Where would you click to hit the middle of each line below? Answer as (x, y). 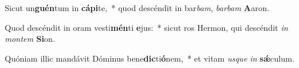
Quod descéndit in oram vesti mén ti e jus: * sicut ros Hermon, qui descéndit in (147, 27)
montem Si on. (30, 39)
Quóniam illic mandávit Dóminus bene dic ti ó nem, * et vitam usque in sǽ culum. (150, 58)
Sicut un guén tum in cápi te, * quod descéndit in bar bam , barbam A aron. (137, 8)
